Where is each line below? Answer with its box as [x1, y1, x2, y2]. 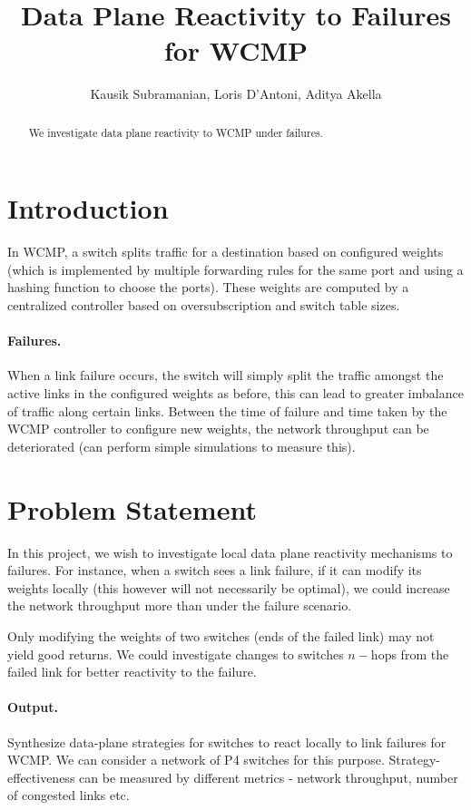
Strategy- [388, 750, 440, 769]
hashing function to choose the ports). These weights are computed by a [7, 278, 409, 297]
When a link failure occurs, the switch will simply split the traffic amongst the [7, 366, 444, 385]
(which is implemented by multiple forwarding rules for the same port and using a [7, 259, 464, 278]
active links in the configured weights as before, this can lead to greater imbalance [7, 384, 464, 403]
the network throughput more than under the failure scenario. [7, 596, 352, 615]
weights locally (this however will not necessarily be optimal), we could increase [7, 578, 450, 597]
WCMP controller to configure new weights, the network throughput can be [7, 419, 429, 438]
